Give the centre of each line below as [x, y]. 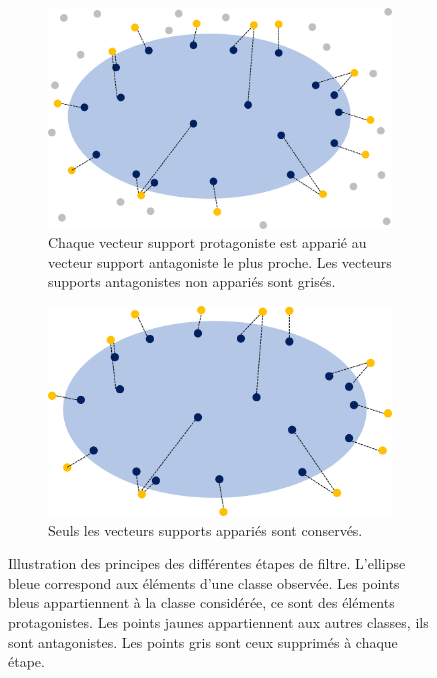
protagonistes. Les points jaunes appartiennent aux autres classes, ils [218, 622]
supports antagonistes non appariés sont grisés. [192, 281]
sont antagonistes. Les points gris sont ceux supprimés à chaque [203, 641]
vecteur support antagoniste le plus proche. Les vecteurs [220, 261]
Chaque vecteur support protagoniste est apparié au [207, 242]
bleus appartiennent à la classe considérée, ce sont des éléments [201, 602]
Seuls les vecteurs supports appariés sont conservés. [205, 529]
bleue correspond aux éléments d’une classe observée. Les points [204, 582]
